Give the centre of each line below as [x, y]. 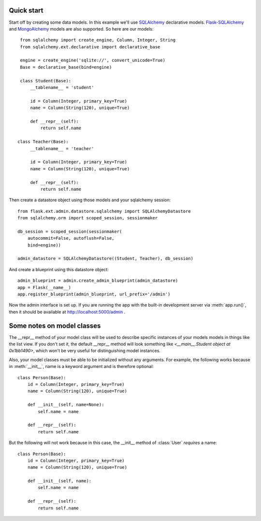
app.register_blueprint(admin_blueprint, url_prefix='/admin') [94, 294]
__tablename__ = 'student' [62, 88]
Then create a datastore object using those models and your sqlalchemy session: [90, 200]
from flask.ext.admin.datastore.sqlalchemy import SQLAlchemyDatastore [104, 211]
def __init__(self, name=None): [66, 405]
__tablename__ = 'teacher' [62, 148]
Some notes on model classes [55, 326]
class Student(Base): [46, 81]
